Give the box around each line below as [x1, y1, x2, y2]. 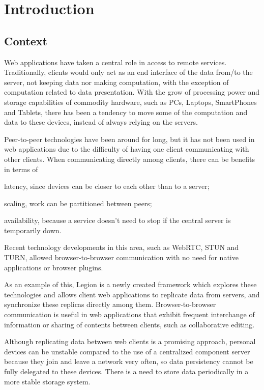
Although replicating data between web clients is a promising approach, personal [4, 336, 256, 347]
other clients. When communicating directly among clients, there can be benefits [4, 153, 255, 164]
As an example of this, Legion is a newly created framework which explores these [4, 279, 257, 290]
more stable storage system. [4, 376, 91, 386]
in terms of [4, 163, 38, 174]
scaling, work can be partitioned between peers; [4, 198, 152, 208]
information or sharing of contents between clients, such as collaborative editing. [4, 319, 255, 329]
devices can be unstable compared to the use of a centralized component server [4, 346, 250, 356]
